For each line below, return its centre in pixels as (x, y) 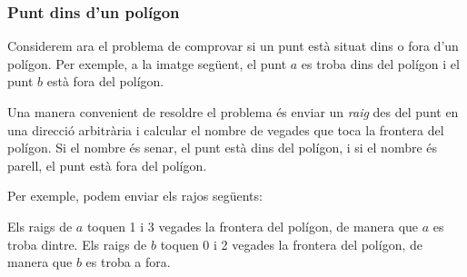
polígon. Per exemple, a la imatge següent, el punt (147, 63)
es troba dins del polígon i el (380, 63)
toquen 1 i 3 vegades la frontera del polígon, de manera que (253, 226)
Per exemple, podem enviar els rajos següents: (135, 196)
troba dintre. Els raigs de (77, 244)
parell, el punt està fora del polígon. (107, 165)
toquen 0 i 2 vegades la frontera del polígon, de (291, 244)
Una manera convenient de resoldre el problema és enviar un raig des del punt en (233, 112)
